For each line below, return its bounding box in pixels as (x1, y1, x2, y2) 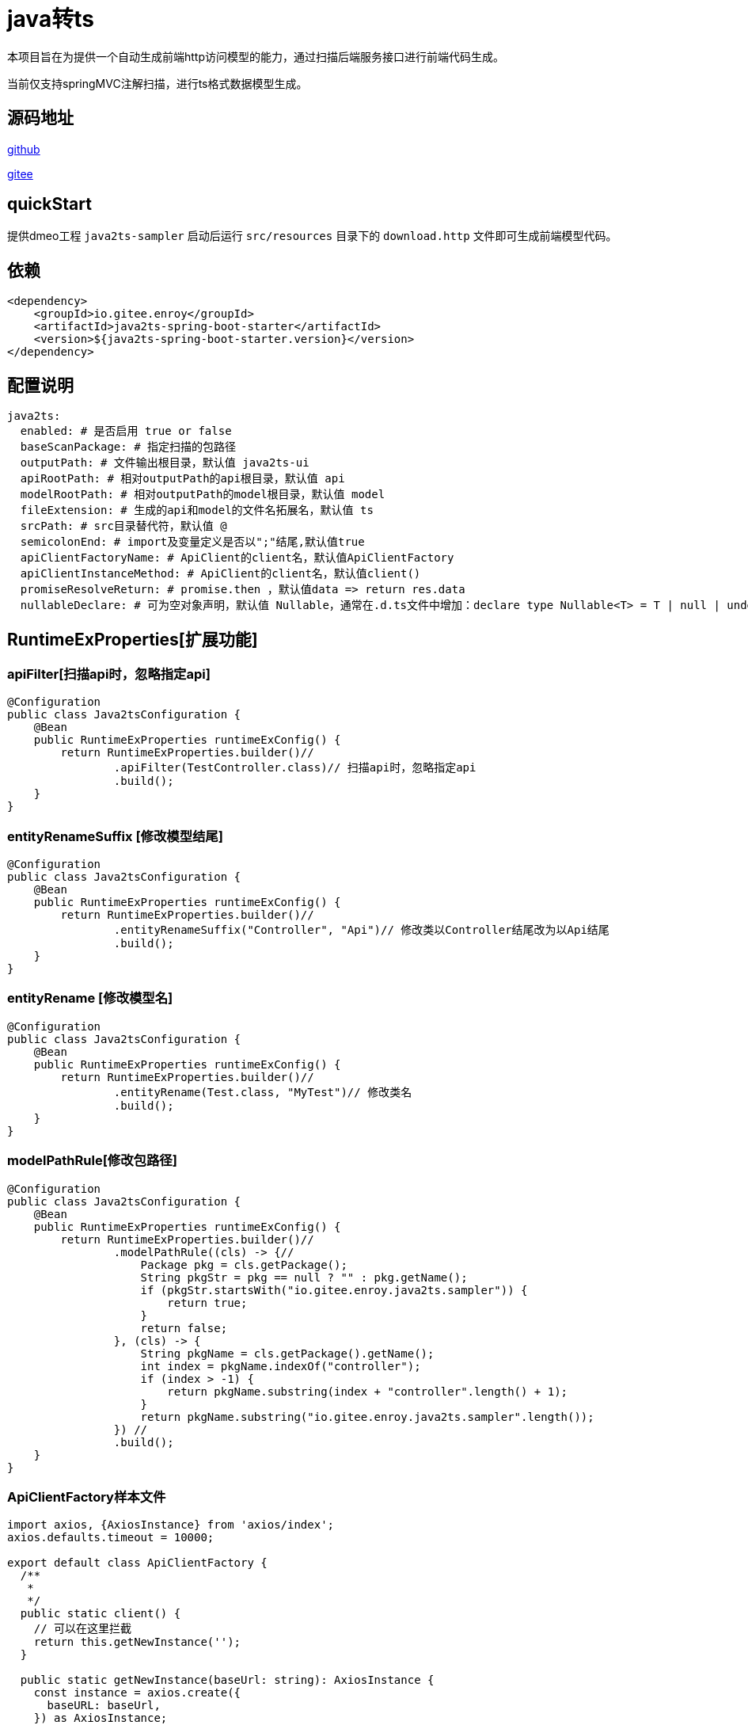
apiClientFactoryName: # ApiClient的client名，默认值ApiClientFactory (20, 551, 454, 565)
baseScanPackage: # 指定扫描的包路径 (20, 440, 237, 454)
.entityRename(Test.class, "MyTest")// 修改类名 (113, 1085, 412, 1099)
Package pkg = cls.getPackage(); (140, 1258, 347, 1271)
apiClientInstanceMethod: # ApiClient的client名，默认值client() (20, 567, 421, 581)
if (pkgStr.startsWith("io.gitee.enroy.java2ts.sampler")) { (140, 1283, 528, 1297)
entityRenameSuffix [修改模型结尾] (7, 828, 223, 844)
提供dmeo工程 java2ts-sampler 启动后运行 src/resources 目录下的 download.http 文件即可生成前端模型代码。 (7, 229, 617, 243)
